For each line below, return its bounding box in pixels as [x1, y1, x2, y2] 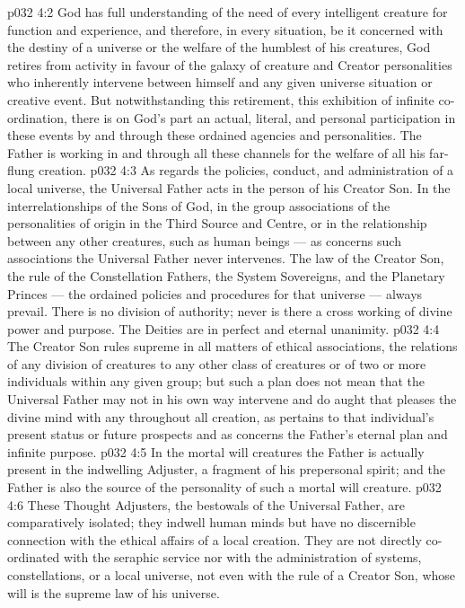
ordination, [7, 108, 67, 127]
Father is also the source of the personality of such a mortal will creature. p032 [7, 478, 442, 497]
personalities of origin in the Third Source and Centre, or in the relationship [7, 214, 427, 233]
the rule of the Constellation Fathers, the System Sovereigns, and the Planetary [7, 266, 445, 285]
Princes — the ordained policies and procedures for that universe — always [7, 284, 423, 303]
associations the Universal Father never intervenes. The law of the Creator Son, [7, 249, 444, 268]
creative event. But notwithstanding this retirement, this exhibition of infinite [7, 90, 434, 109]
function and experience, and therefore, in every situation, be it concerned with [7, 20, 443, 39]
